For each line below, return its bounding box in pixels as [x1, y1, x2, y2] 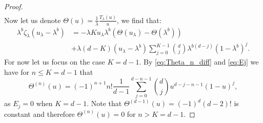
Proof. [4, 1, 23, 11]
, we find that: [116, 14, 161, 25]
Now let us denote [4, 14, 61, 25]
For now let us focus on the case [4, 56, 105, 67]
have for [4, 66, 30, 77]
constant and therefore [4, 108, 75, 119]
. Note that [87, 98, 122, 109]
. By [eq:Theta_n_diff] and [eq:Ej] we [139, 56, 259, 67]
